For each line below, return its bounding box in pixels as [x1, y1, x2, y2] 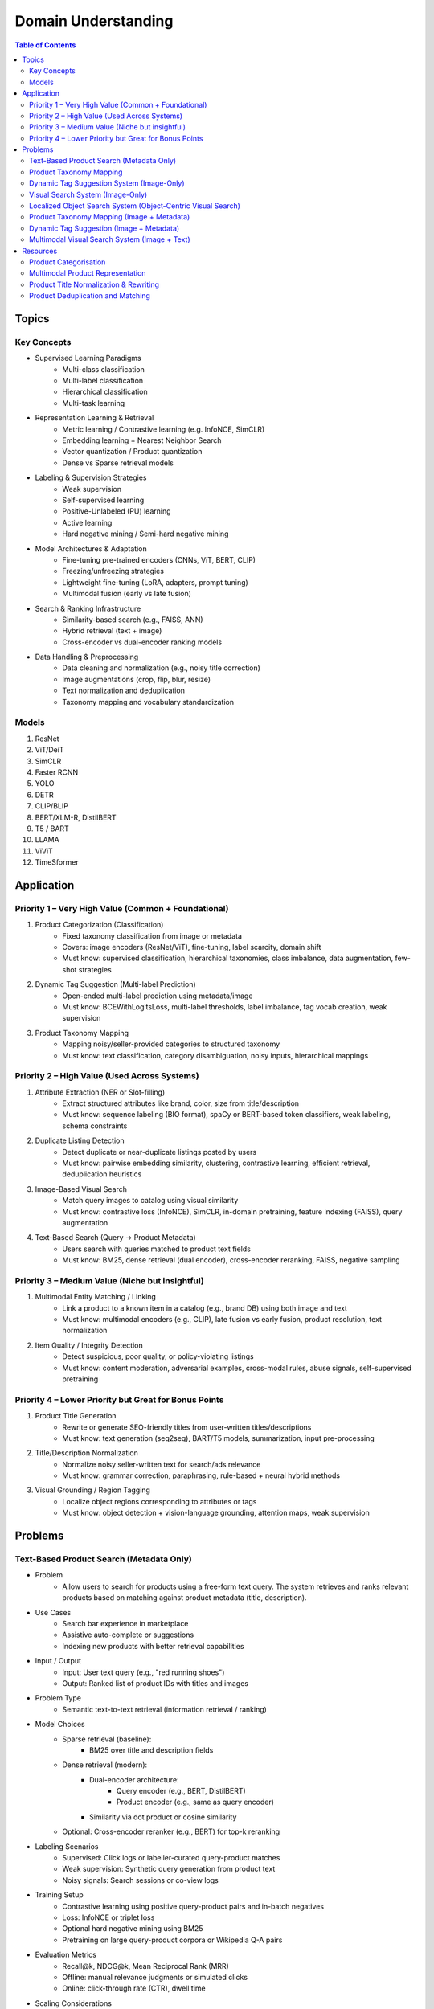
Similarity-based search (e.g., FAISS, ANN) [62, 615, 204, 624]
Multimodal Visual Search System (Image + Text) [29, 235, 190, 244]
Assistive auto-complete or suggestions [62, 1630, 194, 1639]
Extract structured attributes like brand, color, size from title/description [62, 1099, 300, 1108]
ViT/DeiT [35, 745, 64, 755]
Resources [22, 246, 58, 256]
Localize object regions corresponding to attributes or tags [62, 1496, 257, 1506]
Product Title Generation [35, 1411, 117, 1421]
